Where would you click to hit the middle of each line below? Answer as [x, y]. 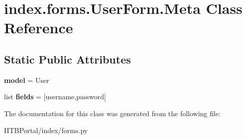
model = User [27, 80]
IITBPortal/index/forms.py [46, 130]
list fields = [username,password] [55, 97]
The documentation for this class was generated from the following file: [112, 113]
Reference [39, 28]
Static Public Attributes [67, 59]
